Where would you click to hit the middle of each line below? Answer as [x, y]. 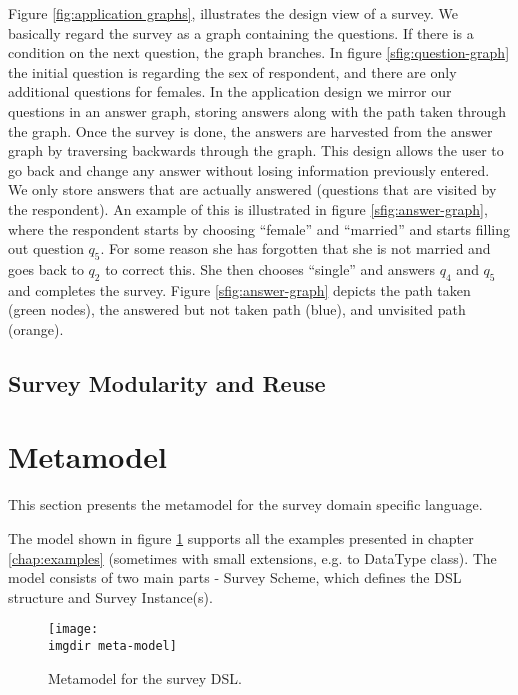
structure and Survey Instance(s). [110, 596]
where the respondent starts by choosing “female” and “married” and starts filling [259, 228]
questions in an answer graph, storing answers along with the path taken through [257, 110]
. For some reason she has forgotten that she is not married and [295, 248]
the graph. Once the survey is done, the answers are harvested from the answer [250, 130]
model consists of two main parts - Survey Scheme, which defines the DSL [235, 577]
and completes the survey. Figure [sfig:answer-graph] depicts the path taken [239, 289]
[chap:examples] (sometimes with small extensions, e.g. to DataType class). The [252, 557]
